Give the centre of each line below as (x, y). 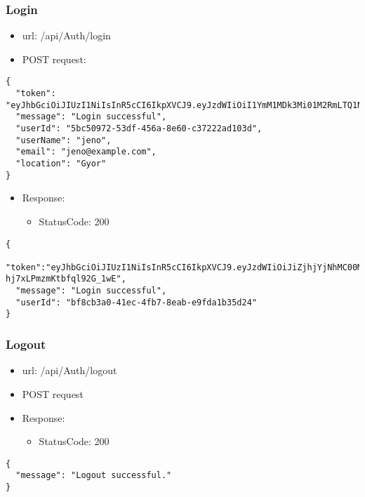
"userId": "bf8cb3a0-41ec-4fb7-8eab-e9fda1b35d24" (136, 302)
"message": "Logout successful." (94, 476)
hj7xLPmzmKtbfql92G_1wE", (66, 279)
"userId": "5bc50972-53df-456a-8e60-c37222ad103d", (139, 129)
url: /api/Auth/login (66, 35)
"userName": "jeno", (64, 140)
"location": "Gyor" (61, 164)
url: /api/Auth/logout (69, 370)
